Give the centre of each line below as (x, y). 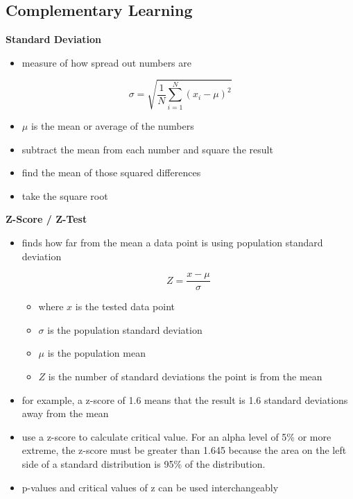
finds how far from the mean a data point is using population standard (172, 242)
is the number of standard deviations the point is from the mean (185, 376)
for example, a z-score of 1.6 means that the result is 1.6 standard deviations (185, 399)
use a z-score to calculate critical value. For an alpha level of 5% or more (176, 436)
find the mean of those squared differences (111, 172)
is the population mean (96, 353)
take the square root (65, 195)
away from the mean (65, 413)
